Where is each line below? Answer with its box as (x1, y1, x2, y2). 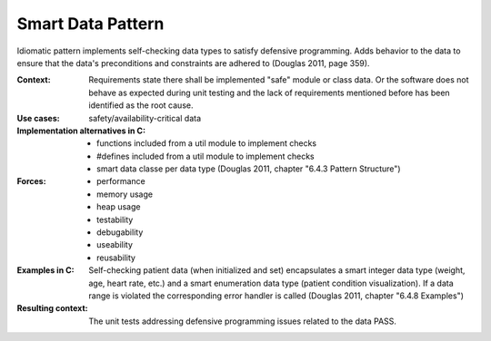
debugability (96, 227, 144, 238)
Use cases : (16, 112, 60, 123)
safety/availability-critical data (88, 112, 202, 123)
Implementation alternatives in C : (16, 125, 145, 136)
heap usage (96, 201, 141, 212)
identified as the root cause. (88, 100, 194, 111)
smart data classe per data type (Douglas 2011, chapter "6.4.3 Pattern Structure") (96, 163, 401, 174)
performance (96, 176, 145, 187)
